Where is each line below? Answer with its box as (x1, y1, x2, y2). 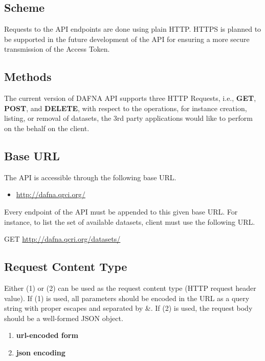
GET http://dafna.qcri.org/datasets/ (4, 233, 121, 244)
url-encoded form (16, 330, 78, 341)
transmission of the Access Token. (4, 44, 110, 54)
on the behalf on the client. (4, 122, 90, 133)
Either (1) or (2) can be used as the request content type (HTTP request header (4, 282, 256, 293)
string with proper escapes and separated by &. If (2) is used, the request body (4, 303, 253, 313)
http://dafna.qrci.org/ (16, 189, 85, 200)
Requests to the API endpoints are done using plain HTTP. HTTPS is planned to (4, 24, 261, 34)
